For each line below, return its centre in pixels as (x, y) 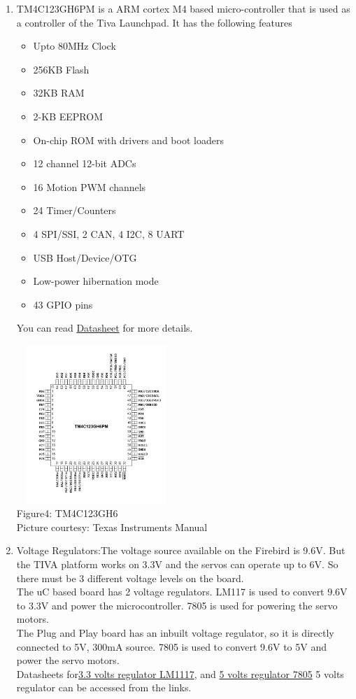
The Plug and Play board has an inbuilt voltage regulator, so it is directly (175, 633)
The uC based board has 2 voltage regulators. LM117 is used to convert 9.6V (182, 592)
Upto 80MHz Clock (74, 46)
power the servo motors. (68, 660)
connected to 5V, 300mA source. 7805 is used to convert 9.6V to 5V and (171, 646)
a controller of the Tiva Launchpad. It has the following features (154, 22)
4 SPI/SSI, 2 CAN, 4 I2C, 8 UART (109, 233)
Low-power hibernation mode (96, 281)
